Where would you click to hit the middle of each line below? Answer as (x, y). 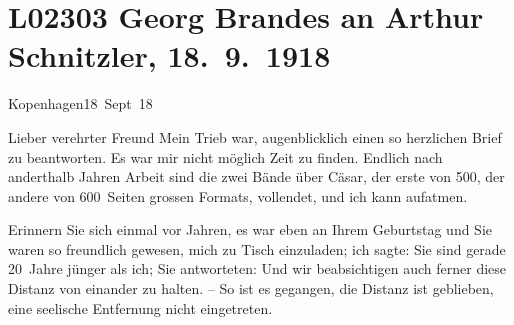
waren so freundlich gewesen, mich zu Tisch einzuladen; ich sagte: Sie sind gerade (257, 248)
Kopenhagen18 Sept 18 (80, 103)
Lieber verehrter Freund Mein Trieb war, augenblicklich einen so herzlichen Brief (255, 136)
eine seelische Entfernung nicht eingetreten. (140, 307)
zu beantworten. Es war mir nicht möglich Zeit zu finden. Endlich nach (225, 156)
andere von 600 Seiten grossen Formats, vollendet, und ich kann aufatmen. (238, 195)
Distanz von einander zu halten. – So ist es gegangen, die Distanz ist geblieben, (251, 288)
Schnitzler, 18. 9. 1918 (169, 55)
